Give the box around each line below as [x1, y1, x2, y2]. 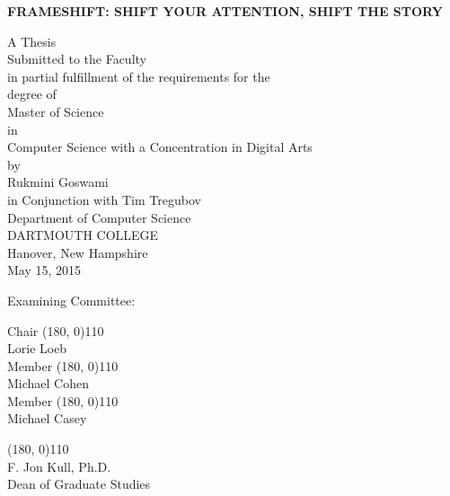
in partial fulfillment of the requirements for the [7, 66, 270, 85]
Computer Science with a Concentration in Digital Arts [7, 137, 313, 156]
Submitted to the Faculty [7, 49, 146, 68]
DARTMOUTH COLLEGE [7, 226, 159, 244]
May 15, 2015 [7, 261, 82, 279]
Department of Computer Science [7, 208, 191, 226]
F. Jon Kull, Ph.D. [7, 456, 111, 475]
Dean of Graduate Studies [7, 474, 151, 493]
